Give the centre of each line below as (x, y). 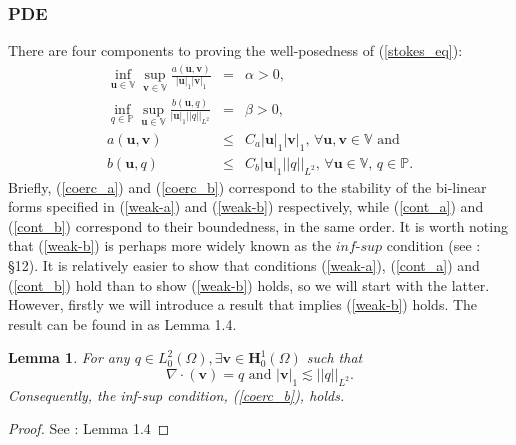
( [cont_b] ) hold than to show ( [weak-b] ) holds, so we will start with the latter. (249, 284)
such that (334, 357)
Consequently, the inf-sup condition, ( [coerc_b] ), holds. (176, 394)
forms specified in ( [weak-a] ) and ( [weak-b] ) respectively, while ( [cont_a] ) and (246, 206)
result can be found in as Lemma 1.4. (122, 323)
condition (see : (433, 245)
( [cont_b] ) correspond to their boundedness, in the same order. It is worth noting (258, 225)
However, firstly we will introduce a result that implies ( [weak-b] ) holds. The (243, 304)
